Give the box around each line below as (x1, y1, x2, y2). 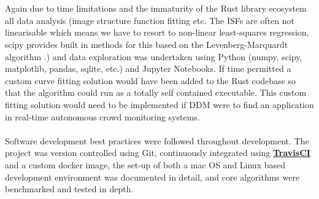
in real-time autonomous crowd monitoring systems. (5, 110, 200, 123)
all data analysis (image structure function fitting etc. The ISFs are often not (5, 14, 294, 26)
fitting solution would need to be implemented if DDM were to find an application (5, 98, 314, 111)
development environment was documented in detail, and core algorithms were (5, 170, 300, 183)
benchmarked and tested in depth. (5, 182, 134, 195)
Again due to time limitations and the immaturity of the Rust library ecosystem (5, 2, 307, 15)
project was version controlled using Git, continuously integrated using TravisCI (5, 146, 310, 159)
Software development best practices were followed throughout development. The (5, 134, 309, 147)
